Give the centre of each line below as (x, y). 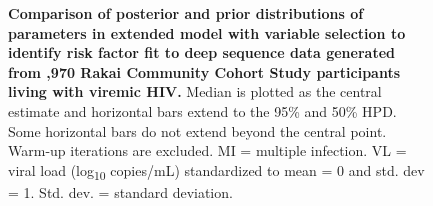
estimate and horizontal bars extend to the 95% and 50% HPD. (202, 110)
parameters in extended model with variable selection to (207, 32)
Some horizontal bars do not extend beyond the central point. (197, 130)
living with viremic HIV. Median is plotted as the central (195, 91)
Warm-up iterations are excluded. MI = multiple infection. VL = (207, 150)
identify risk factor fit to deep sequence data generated (201, 52)
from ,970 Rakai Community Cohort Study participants (204, 71)
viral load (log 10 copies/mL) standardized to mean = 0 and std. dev (216, 171)
